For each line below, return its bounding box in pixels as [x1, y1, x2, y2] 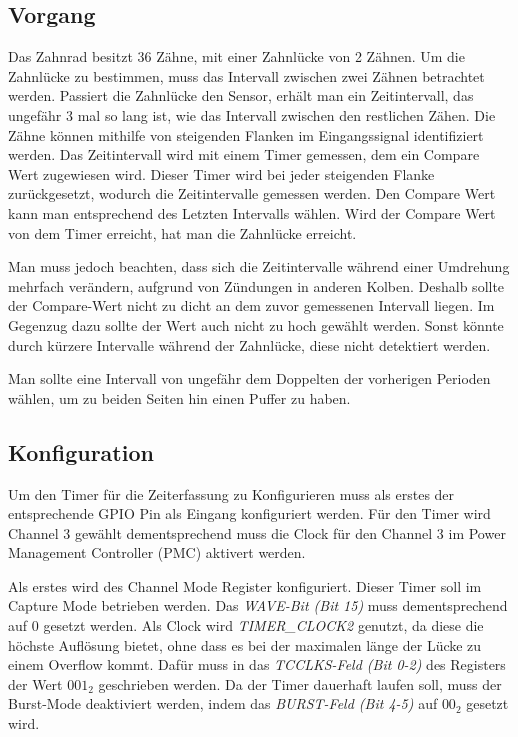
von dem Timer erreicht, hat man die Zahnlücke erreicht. [8, 222, 357, 243]
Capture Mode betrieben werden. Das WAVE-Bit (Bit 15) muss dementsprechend [8, 595, 508, 616]
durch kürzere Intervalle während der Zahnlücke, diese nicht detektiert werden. [8, 334, 491, 355]
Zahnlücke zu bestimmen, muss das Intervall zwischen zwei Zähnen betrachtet [8, 65, 485, 86]
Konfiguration [8, 436, 154, 467]
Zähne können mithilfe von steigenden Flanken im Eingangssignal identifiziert [8, 124, 484, 145]
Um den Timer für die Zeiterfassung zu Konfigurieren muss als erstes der [8, 483, 455, 504]
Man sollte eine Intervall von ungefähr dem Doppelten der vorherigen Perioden [8, 368, 491, 389]
